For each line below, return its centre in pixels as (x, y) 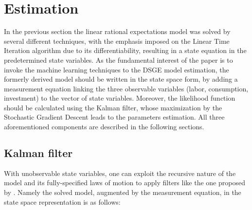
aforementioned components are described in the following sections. (104, 127)
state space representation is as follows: (62, 201)
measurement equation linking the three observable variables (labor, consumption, (126, 88)
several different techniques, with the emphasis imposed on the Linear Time (117, 41)
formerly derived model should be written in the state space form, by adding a (121, 79)
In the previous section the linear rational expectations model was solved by (117, 31)
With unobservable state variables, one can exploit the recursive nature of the (120, 173)
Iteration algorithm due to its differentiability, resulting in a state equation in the (125, 50)
